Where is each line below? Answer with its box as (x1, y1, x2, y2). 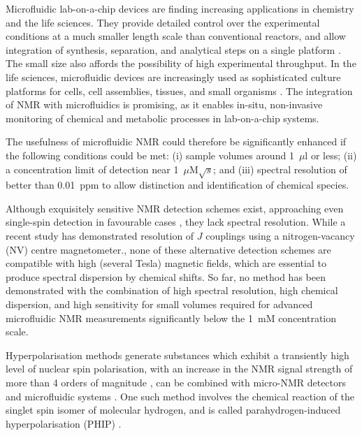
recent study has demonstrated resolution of (6, 228, 194, 243)
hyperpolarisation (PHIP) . (6, 416, 122, 430)
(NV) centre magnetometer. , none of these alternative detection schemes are (6, 242, 331, 256)
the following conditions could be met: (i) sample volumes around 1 (6, 147, 294, 162)
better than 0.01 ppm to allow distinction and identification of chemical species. (6, 177, 349, 192)
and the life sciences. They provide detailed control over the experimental (6, 15, 320, 29)
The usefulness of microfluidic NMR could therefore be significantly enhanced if (6, 134, 347, 149)
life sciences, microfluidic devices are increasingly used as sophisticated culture (6, 69, 341, 84)
